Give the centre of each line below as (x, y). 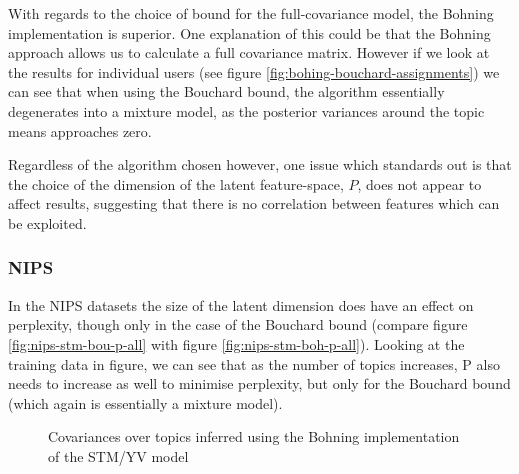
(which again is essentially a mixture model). (145, 402)
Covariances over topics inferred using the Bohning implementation (254, 436)
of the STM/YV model (118, 455)
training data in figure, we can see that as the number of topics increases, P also (254, 363)
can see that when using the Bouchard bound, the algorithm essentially (226, 91)
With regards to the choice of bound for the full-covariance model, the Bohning (251, 13)
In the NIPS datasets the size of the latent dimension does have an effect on (241, 304)
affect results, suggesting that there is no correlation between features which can (254, 203)
